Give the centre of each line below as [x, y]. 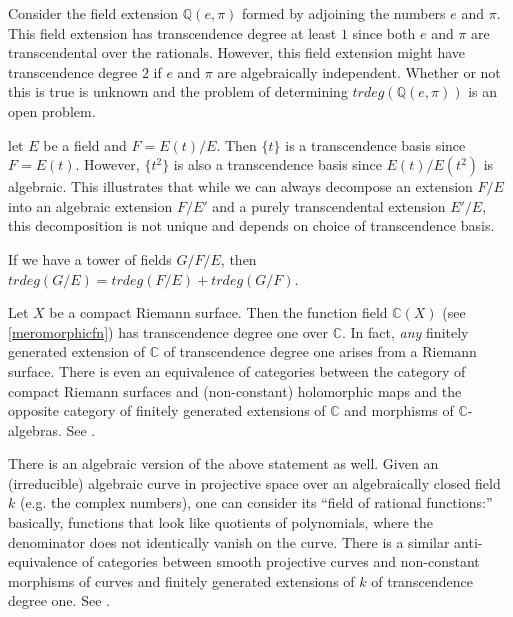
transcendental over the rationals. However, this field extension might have [237, 52]
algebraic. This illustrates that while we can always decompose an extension [240, 186]
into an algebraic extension [90, 205]
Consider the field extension [93, 13]
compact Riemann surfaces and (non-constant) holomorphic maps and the [235, 390]
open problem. [52, 110]
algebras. [35, 429]
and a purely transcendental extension [329, 205]
